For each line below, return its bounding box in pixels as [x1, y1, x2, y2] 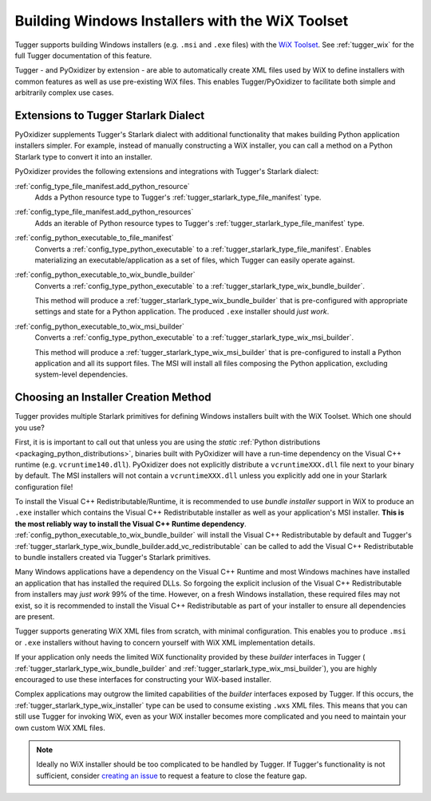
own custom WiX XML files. [14, 723, 105, 732]
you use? [14, 423, 45, 432]
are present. [14, 611, 55, 621]
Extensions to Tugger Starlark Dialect [14, 109, 205, 122]
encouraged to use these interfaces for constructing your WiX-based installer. [14, 674, 271, 684]
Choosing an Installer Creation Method [14, 391, 212, 404]
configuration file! [14, 482, 73, 491]
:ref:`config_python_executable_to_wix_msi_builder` [14, 322, 185, 331]
